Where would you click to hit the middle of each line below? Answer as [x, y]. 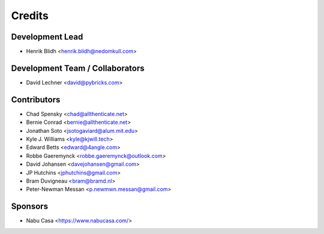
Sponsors [29, 206]
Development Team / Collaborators [78, 68]
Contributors [36, 100]
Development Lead [47, 37]
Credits [30, 16]
